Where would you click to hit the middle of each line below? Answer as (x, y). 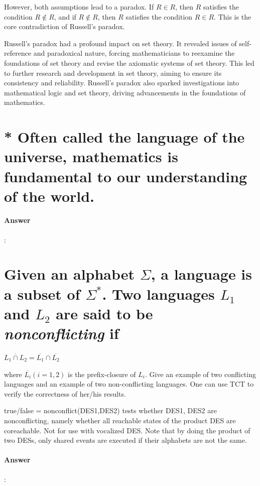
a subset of (42, 293)
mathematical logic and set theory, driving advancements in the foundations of (125, 92)
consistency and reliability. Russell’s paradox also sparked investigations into (122, 83)
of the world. (49, 196)
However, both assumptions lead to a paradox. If (79, 7)
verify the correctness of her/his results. (65, 393)
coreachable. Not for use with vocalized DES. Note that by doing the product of (127, 430)
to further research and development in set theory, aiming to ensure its (113, 73)
